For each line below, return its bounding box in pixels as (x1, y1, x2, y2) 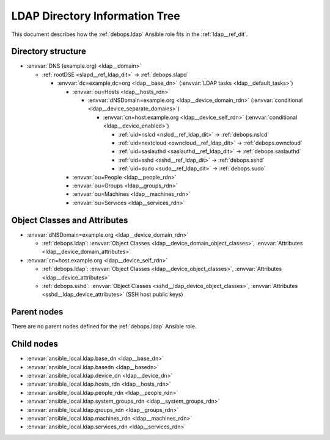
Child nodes (11, 339, 58, 349)
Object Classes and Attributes (11, 215, 128, 225)
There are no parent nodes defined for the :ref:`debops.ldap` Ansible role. (11, 323, 197, 330)
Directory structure (11, 46, 87, 57)
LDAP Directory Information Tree (11, 9, 180, 23)
